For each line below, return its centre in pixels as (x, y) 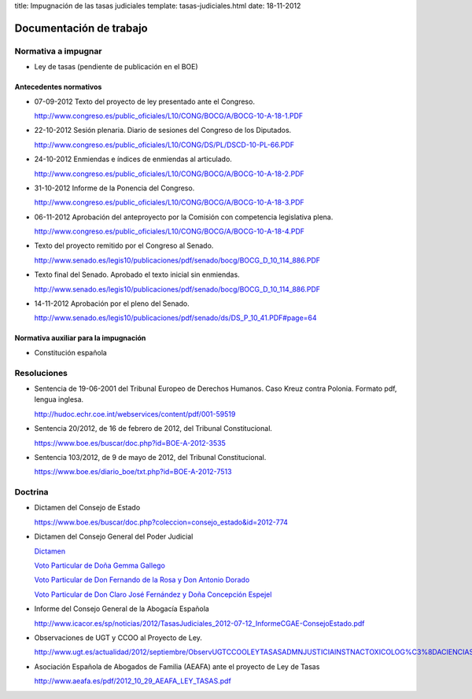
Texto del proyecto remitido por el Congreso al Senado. (124, 246)
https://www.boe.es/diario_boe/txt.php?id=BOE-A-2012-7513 (133, 472)
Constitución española (71, 352)
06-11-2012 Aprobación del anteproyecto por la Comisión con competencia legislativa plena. (184, 217)
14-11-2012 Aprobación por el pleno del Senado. (112, 304)
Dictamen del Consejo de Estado (87, 508)
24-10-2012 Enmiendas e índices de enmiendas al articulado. (133, 159)
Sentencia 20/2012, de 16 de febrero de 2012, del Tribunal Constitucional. (153, 429)
